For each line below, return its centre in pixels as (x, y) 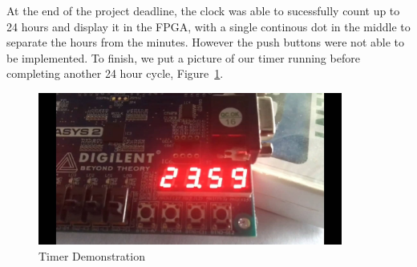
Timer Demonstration (92, 255)
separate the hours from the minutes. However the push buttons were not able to (205, 42)
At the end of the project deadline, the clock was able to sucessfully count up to (203, 10)
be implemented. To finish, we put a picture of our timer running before (183, 57)
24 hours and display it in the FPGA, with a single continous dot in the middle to (208, 26)
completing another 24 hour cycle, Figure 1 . (115, 73)
